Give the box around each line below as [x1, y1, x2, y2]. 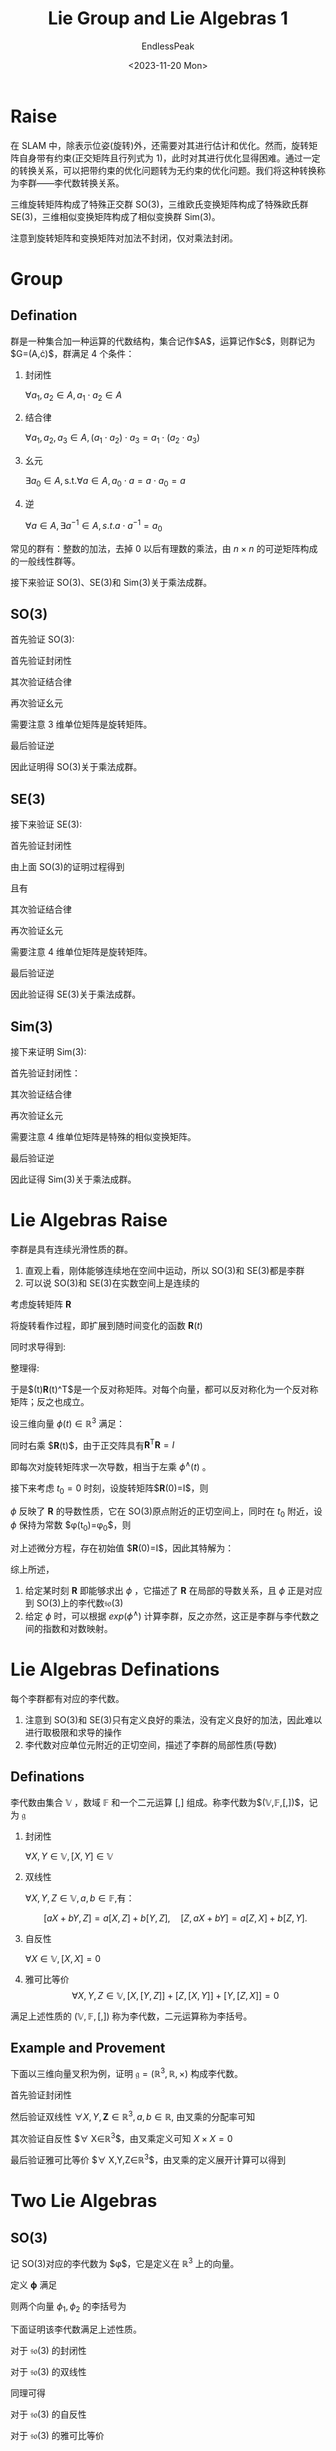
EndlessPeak [141, 40, 195, 52]
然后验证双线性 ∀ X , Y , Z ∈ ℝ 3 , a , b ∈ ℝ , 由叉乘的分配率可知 [10, 2109, 256, 2122]
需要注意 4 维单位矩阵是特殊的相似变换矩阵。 [10, 1130, 197, 1142]
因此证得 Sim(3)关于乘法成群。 [10, 1173, 137, 1185]
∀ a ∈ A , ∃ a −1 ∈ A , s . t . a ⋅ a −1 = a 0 [24, 518, 163, 534]
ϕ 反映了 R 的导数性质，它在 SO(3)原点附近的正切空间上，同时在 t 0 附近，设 [10, 1505, 323, 1519]
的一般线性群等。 [10, 555, 81, 567]
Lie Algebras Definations [10, 1658, 220, 1681]
